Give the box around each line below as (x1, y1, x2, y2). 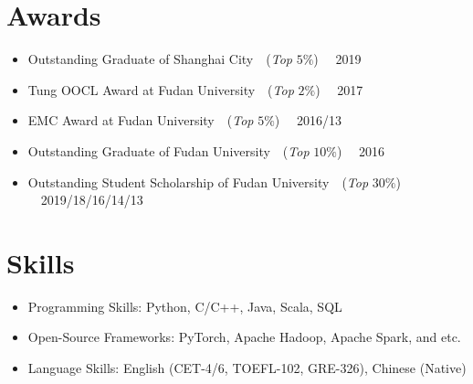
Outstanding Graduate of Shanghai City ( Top (27, 49, 292, 69)
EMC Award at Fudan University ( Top (27, 111, 254, 130)
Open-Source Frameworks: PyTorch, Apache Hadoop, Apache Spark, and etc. (27, 327, 461, 347)
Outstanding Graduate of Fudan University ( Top (27, 141, 310, 160)
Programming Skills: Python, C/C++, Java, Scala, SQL (27, 296, 342, 315)
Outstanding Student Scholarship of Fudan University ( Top (27, 172, 369, 191)
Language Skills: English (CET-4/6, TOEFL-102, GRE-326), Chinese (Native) (27, 358, 467, 377)
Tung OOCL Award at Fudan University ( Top (27, 80, 294, 99)
